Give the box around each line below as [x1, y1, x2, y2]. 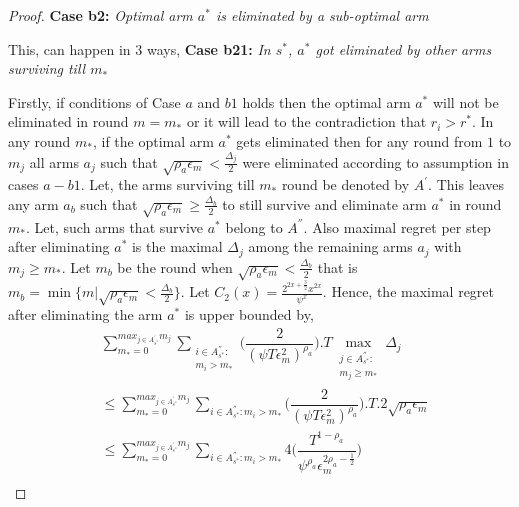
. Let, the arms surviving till [80, 174, 255, 195]
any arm [8, 193, 59, 214]
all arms [29, 151, 79, 172]
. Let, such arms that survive [25, 216, 204, 237]
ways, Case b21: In [146, 38, 271, 59]
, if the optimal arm [92, 130, 214, 151]
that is [317, 256, 358, 277]
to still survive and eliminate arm [222, 193, 427, 214]
